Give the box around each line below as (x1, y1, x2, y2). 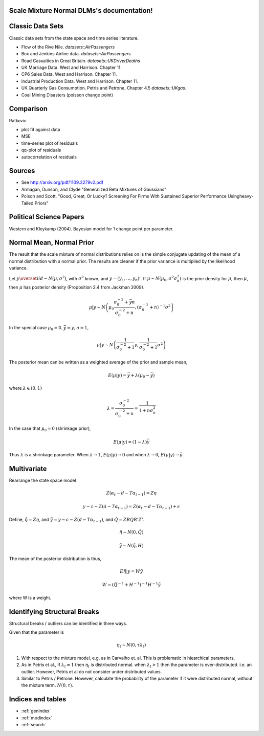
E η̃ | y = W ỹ (120, 569, 143, 574)
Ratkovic (9, 117, 27, 123)
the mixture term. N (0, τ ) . (21, 682, 73, 688)
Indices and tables (9, 695, 66, 704)
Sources (9, 167, 35, 175)
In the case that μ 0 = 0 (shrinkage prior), (9, 425, 91, 433)
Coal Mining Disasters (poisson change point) (21, 92, 113, 98)
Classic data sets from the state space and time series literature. (9, 35, 139, 41)
